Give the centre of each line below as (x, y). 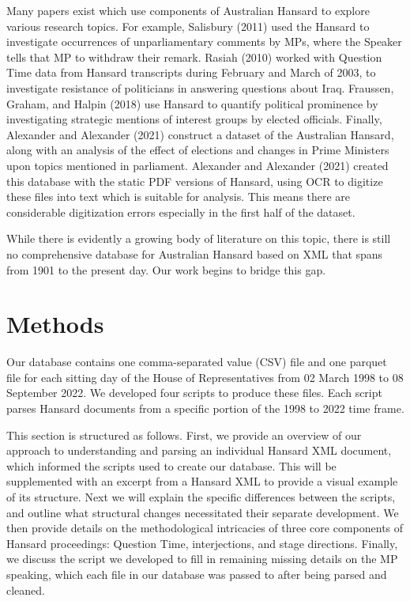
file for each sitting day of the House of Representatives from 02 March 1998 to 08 (205, 377)
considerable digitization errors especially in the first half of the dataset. (181, 212)
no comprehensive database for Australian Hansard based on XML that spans (195, 253)
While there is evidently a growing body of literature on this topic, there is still (199, 238)
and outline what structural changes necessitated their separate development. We (203, 512)
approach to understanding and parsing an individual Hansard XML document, (199, 450)
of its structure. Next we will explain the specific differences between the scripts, (201, 496)
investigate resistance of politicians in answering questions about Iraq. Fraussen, (200, 87)
